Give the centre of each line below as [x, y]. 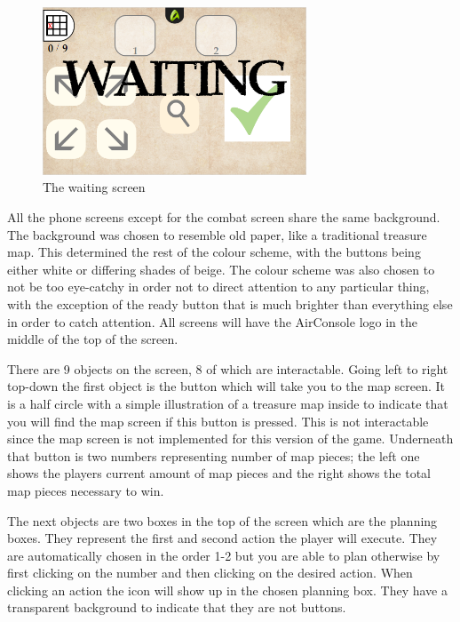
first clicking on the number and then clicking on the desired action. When [210, 573]
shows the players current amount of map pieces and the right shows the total [219, 473]
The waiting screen [94, 187]
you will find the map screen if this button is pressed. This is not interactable [218, 421]
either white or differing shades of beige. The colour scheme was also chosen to [221, 269]
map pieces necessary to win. [86, 490]
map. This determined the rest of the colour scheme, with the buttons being [214, 252]
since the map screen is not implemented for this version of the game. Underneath [230, 439]
